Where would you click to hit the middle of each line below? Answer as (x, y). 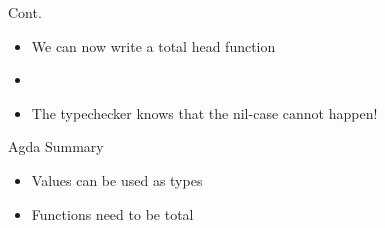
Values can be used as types (117, 179)
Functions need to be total (112, 213)
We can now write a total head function (153, 45)
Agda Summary (56, 146)
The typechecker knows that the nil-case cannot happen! (204, 112)
